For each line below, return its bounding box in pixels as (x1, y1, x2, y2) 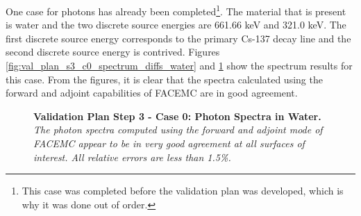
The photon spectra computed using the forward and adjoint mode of (33, 122, 323, 137)
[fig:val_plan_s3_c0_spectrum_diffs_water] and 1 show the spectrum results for (6, 58, 353, 73)
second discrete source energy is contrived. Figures (6, 44, 220, 59)
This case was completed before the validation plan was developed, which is (22, 183, 344, 198)
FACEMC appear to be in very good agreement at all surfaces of (33, 136, 305, 150)
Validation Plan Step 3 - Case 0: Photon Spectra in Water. (33, 108, 321, 123)
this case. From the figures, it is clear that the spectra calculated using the (6, 72, 323, 86)
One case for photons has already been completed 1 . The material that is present (6, 2, 346, 18)
